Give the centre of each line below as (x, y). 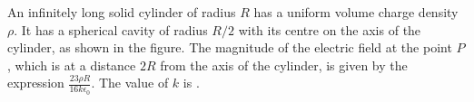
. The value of (130, 83)
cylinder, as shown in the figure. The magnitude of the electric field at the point (230, 47)
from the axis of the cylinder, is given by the (284, 65)
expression (36, 83)
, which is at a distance (72, 65)
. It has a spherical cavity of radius (111, 29)
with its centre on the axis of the (330, 29)
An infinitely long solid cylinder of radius (122, 12)
